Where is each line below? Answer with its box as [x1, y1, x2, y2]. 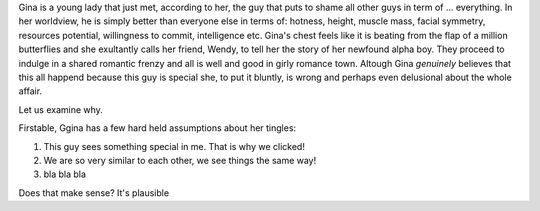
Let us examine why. [18, 103, 104, 115]
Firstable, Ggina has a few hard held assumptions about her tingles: [18, 122, 297, 134]
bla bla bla [43, 168, 87, 180]
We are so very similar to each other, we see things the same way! [43, 154, 317, 166]
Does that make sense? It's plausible [18, 186, 170, 199]
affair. [18, 85, 43, 97]
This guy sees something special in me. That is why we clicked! [43, 140, 305, 152]
